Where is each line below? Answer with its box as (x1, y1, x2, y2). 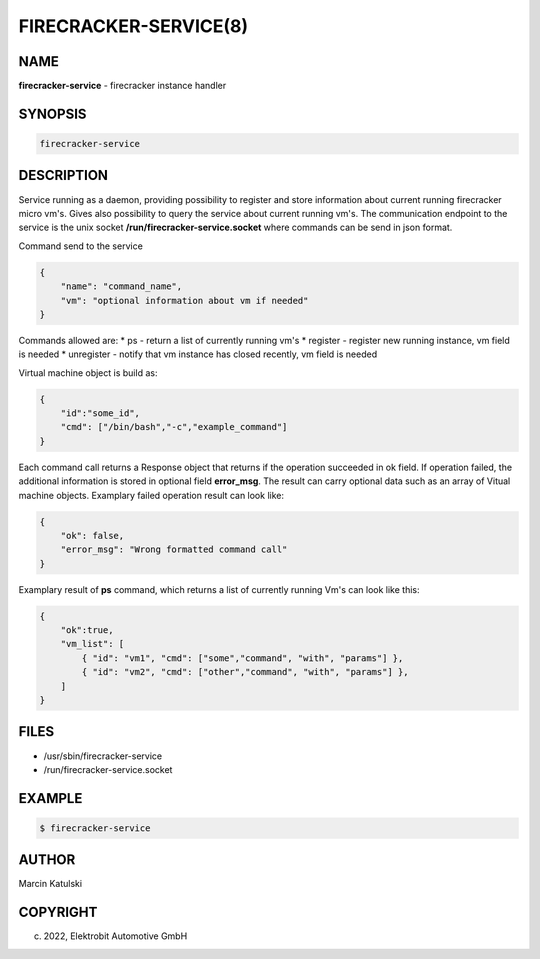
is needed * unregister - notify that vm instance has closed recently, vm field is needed (18, 348, 378, 360)
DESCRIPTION (18, 167, 109, 184)
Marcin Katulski (18, 878, 83, 890)
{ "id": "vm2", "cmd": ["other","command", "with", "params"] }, (81, 666, 409, 678)
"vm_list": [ (60, 638, 125, 650)
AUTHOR (18, 851, 76, 869)
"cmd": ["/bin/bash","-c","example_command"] (60, 421, 288, 433)
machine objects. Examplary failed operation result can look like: (18, 489, 285, 501)
